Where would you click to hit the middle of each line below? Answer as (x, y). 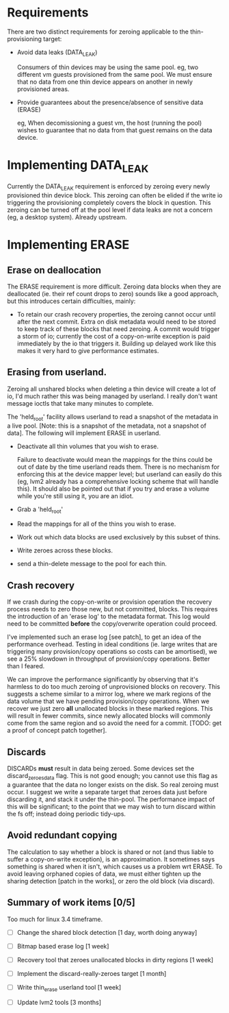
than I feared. (26, 666)
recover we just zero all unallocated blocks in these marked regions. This (110, 709)
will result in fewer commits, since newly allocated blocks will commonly (109, 716)
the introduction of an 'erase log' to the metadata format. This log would (108, 617)
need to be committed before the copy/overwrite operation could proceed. (112, 624)
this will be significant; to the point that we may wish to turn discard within (111, 806)
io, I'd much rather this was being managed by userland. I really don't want (112, 396)
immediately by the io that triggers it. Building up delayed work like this (117, 343)
